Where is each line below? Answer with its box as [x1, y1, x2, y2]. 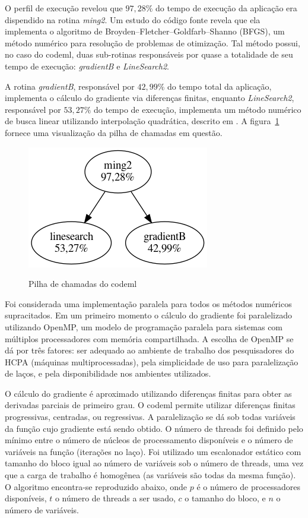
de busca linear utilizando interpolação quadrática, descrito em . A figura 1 [5, 115, 280, 127]
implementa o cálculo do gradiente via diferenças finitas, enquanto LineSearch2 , [5, 91, 294, 104]
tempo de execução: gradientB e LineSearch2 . [5, 59, 170, 72]
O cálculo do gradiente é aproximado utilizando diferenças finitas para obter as [5, 387, 292, 399]
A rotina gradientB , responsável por [5, 80, 135, 92]
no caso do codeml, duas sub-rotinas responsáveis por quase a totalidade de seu [5, 48, 293, 61]
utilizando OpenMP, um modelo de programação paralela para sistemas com [5, 320, 283, 333]
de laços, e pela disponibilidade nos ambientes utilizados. [5, 367, 211, 380]
